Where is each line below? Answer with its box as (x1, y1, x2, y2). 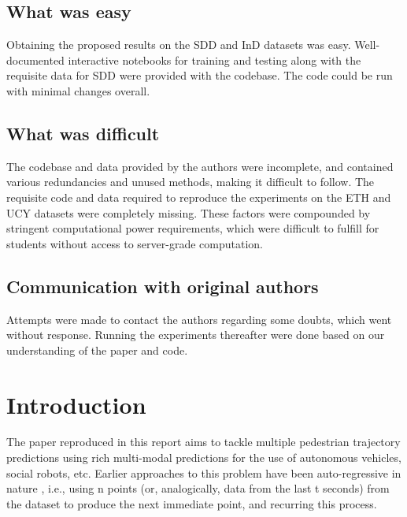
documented (6, 51, 65, 68)
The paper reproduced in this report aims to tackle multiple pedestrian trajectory (6, 433, 401, 450)
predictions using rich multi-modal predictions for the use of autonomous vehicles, (6, 449, 401, 466)
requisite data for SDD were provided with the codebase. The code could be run (6, 67, 393, 84)
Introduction (6, 388, 146, 420)
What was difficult (6, 121, 160, 145)
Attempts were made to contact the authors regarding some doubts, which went (6, 311, 392, 327)
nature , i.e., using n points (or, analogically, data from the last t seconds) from (6, 480, 390, 497)
